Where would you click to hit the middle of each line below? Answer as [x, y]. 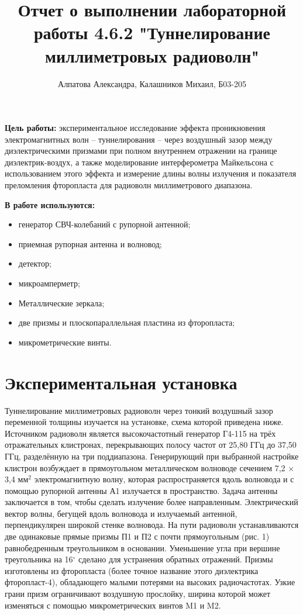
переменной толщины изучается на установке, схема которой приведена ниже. [144, 422]
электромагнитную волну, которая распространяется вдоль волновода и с [164, 479]
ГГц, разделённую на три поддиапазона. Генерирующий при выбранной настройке [152, 456]
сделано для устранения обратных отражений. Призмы [176, 559]
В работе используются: [50, 204]
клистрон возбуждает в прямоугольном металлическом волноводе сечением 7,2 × [150, 467]
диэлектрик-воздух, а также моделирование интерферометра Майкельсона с [139, 162]
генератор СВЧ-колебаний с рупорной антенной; [104, 224]
